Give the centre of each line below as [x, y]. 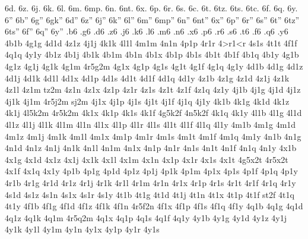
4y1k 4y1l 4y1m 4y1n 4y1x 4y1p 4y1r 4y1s [82, 229]
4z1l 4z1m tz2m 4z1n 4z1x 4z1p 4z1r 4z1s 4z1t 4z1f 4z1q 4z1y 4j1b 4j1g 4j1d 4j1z [153, 89]
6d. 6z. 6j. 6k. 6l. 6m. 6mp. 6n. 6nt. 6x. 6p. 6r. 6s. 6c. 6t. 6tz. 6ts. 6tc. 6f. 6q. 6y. [151, 8]
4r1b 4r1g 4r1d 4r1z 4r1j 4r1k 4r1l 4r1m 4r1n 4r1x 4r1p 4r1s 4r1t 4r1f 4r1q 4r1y [150, 182]
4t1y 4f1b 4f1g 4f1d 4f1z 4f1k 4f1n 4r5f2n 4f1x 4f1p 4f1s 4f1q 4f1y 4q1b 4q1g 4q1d [154, 206]
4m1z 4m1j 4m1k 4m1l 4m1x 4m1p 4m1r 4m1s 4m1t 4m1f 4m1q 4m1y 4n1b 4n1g [153, 136]
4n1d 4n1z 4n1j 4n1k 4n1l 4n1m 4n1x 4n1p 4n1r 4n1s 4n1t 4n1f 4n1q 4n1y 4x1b [151, 148]
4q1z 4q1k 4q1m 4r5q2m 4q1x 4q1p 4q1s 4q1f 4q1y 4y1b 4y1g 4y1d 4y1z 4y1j [146, 217]
